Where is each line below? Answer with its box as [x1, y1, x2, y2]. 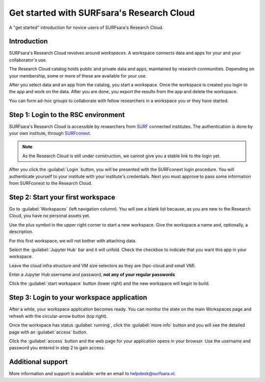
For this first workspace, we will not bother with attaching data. [9, 238, 137, 244]
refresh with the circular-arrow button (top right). [9, 313, 108, 319]
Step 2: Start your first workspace [9, 193, 115, 201]
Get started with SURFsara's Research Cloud [9, 7, 195, 18]
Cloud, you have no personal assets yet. [9, 213, 90, 219]
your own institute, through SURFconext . [9, 130, 91, 136]
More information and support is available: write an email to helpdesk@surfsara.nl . [9, 371, 176, 377]
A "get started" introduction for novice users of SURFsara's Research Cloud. [9, 25, 164, 30]
